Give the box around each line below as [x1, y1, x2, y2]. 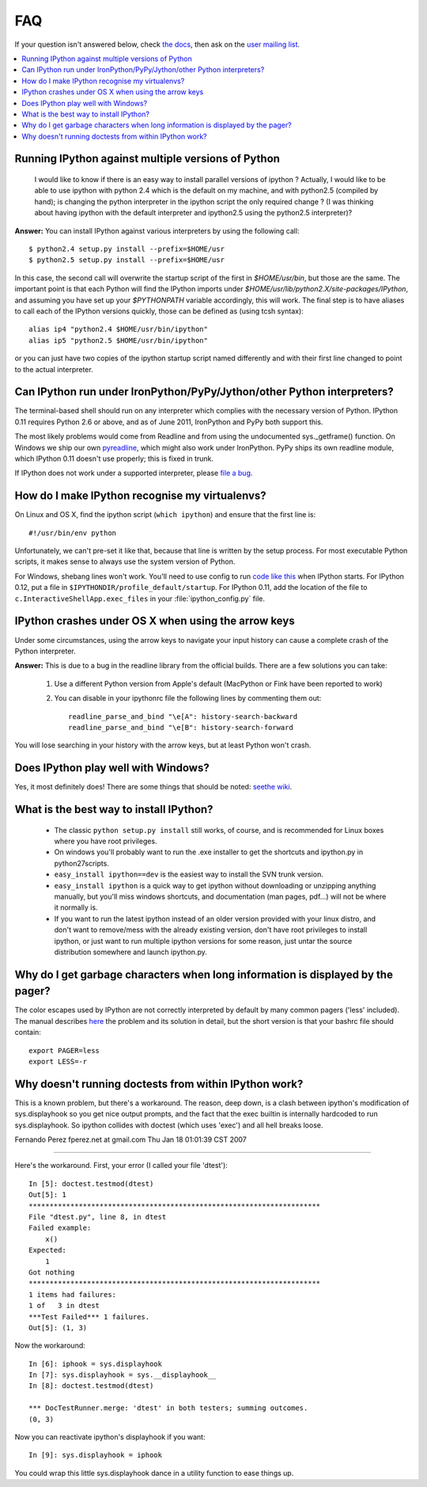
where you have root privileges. [54, 836, 157, 846]
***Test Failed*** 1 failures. [28, 1312, 150, 1322]
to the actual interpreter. [14, 364, 94, 374]
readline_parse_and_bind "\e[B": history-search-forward [68, 723, 294, 732]
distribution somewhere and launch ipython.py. [54, 947, 207, 956]
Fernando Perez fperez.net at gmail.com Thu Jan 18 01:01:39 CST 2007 [14, 1135, 247, 1144]
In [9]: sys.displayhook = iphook [28, 1451, 162, 1460]
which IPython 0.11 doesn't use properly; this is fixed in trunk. [14, 454, 213, 463]
